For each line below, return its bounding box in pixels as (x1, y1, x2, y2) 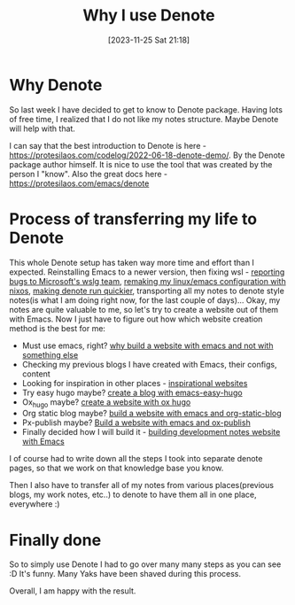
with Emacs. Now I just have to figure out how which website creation (9, 314, 263, 324)
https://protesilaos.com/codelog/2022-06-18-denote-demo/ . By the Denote (9, 150, 285, 160)
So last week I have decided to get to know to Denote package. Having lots (9, 104, 283, 115)
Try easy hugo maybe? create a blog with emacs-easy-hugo (21, 387, 243, 398)
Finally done (9, 530, 102, 550)
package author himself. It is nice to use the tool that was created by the (9, 159, 273, 169)
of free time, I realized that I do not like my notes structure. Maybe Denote (9, 113, 279, 124)
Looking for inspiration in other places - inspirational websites (21, 377, 248, 388)
